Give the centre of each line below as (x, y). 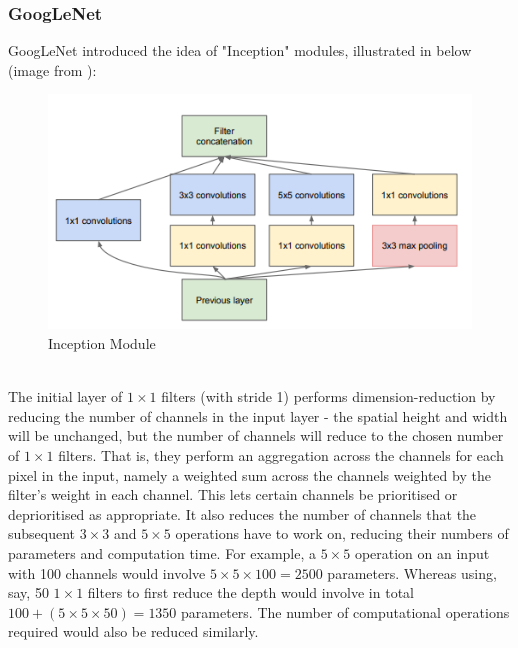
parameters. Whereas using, (412, 572)
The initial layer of (65, 396)
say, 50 (28, 592)
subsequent (42, 533)
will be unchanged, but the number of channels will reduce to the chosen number (256, 435)
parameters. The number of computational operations (345, 611)
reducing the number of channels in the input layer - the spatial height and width (258, 415)
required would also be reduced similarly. (133, 631)
